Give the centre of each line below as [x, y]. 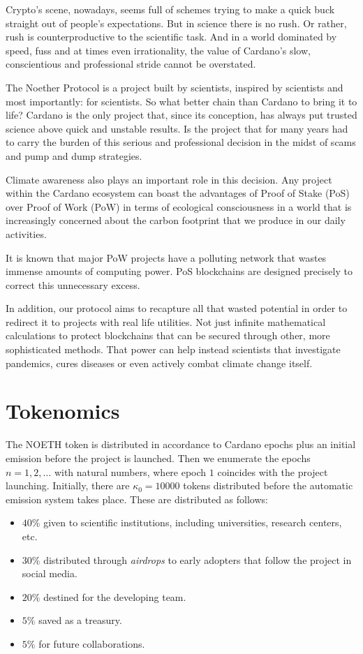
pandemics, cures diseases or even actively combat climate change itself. [159, 363]
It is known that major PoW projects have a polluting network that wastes [166, 257]
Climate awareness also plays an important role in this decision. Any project [169, 179]
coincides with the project [273, 471]
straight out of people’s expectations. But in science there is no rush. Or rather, [176, 23]
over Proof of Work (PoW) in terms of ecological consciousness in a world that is [179, 206]
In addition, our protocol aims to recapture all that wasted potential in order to [177, 308]
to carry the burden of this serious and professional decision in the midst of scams [181, 142]
